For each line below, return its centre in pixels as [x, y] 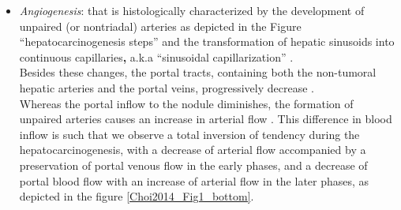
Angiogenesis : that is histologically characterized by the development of [192, 10]
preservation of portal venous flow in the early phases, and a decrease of [193, 165]
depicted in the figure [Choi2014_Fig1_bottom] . [137, 196]
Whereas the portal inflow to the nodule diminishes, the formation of [186, 103]
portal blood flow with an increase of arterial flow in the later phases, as [194, 180]
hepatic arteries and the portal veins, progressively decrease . [167, 87]
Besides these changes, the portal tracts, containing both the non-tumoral [198, 72]
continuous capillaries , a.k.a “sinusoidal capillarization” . [156, 56]
